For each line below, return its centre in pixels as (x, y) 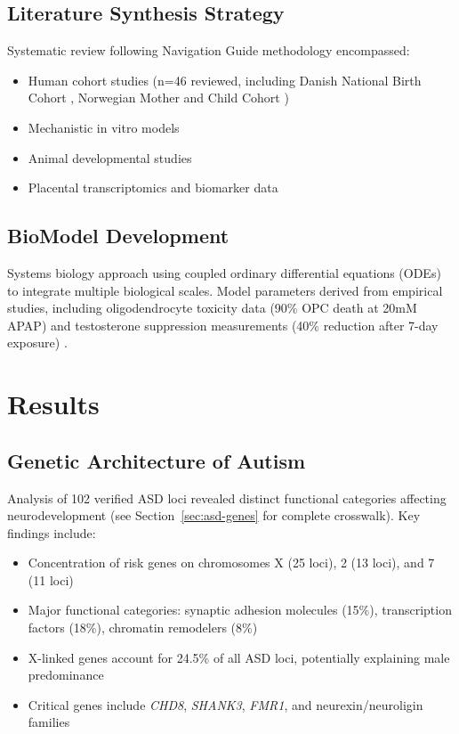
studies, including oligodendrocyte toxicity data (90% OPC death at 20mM (212, 308)
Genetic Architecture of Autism (157, 460)
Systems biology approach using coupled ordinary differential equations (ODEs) (224, 272)
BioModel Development (118, 236)
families (49, 722)
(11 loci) (51, 579)
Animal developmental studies (110, 157)
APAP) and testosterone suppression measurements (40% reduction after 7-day (223, 325)
